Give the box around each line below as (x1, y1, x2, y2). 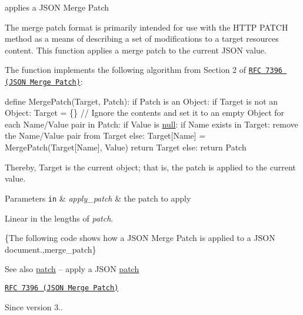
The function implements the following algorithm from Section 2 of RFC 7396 (5, 63, 283, 76)
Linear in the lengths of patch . (5, 212, 114, 224)
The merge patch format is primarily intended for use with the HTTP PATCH (5, 21, 288, 33)
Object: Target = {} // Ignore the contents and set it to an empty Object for (5, 106, 285, 119)
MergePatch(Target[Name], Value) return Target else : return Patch (5, 141, 247, 153)
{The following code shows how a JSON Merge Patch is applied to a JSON (5, 232, 275, 244)
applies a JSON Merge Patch (5, 1, 109, 13)
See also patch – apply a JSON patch (5, 263, 139, 275)
